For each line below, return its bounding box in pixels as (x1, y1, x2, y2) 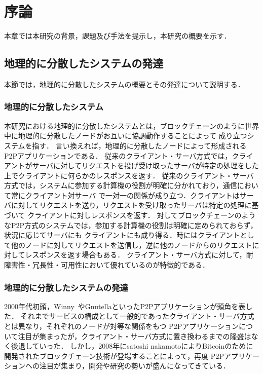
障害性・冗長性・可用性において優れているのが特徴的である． (4, 259, 210, 270)
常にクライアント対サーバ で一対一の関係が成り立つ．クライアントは (11, 190, 240, 200)
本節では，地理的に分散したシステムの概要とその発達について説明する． (4, 79, 245, 89)
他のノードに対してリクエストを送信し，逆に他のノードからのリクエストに (11, 239, 259, 250)
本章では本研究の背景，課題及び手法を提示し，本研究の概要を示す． (4, 30, 231, 41)
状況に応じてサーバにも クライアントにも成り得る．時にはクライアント (4, 230, 240, 240)
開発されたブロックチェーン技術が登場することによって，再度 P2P (4, 350, 224, 361)
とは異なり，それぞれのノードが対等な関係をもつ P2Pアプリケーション (4, 321, 239, 331)
